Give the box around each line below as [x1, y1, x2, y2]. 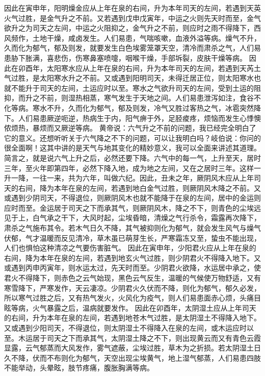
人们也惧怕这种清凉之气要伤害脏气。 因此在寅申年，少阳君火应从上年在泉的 [4, 242, 256, 253]
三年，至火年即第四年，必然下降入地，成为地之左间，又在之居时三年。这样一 [4, 162, 261, 173]
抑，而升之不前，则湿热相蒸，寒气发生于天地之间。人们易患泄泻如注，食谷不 [4, 92, 261, 103]
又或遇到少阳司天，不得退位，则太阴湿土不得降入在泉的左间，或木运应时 [4, 322, 247, 333]
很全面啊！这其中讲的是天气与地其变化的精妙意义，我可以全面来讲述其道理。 [4, 142, 261, 153]
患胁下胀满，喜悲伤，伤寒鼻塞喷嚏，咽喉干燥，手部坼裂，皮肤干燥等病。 [4, 52, 247, 63]
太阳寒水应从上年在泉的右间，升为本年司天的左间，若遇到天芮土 [46, 62, 261, 73]
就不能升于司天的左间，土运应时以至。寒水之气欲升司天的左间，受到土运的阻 [4, 82, 261, 93]
